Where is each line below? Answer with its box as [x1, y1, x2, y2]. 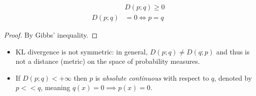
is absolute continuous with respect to [95, 72, 209, 83]
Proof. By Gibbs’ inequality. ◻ [4, 30, 98, 40]
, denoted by [214, 72, 252, 83]
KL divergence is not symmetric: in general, [15, 46, 148, 56]
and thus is [216, 46, 250, 56]
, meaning [40, 82, 71, 93]
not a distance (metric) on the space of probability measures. [15, 56, 200, 66]
